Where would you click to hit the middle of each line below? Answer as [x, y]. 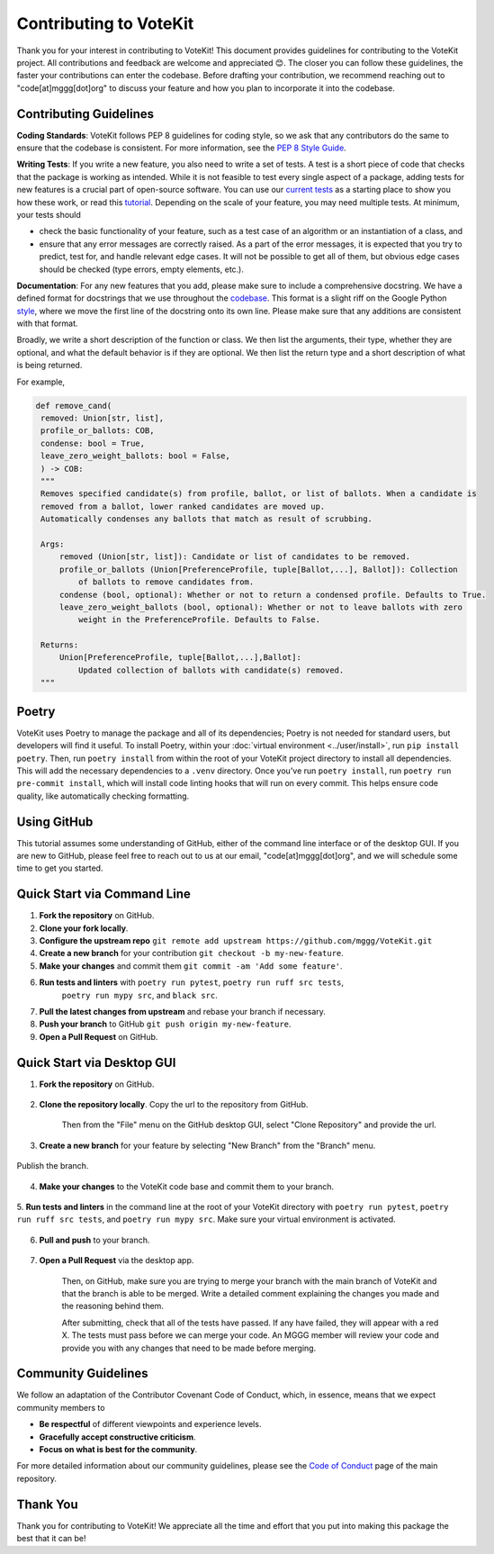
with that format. [47, 323]
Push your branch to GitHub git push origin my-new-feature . [165, 1024]
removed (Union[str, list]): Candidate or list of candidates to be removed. [235, 557]
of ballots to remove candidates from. [166, 582]
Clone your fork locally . [84, 928]
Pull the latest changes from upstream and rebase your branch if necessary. [182, 1012]
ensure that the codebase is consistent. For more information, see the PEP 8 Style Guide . [181, 148]
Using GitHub [55, 822]
